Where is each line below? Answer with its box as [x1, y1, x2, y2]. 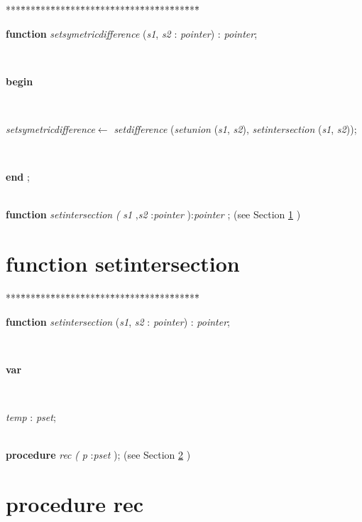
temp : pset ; [6, 410, 56, 425]
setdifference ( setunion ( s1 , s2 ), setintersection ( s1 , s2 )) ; [114, 121, 357, 136]
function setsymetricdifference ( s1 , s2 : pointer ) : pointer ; [6, 26, 258, 41]
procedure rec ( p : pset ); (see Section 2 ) [6, 447, 191, 462]
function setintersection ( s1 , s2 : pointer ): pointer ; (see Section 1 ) [6, 207, 301, 222]
